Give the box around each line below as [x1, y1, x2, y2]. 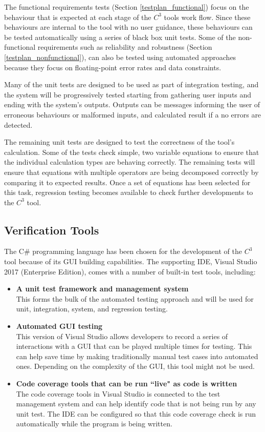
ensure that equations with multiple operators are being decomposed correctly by [4, 166, 259, 177]
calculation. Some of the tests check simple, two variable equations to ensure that [4, 146, 259, 157]
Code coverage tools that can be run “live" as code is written [16, 378, 237, 389]
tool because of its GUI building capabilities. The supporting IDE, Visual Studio [4, 256, 257, 267]
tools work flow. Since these [164, 11, 251, 22]
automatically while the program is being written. [16, 418, 172, 429]
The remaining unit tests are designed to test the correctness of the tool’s [4, 136, 235, 147]
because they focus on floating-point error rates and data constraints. [4, 62, 222, 72]
